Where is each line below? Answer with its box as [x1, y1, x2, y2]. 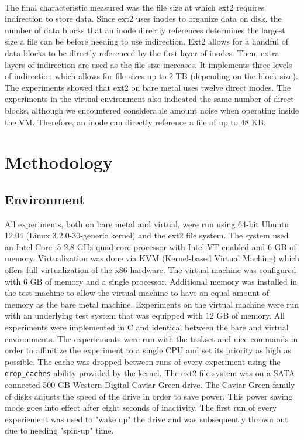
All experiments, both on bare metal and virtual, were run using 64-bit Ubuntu [5, 217, 289, 230]
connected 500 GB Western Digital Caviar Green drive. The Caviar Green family [5, 378, 295, 391]
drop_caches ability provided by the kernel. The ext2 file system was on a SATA [5, 367, 295, 379]
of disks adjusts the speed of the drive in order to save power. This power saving [5, 390, 293, 402]
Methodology [5, 150, 113, 174]
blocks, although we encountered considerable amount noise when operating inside [5, 104, 299, 116]
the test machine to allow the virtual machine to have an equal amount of [5, 286, 269, 299]
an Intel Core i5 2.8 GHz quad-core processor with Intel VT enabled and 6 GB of [5, 240, 296, 253]
